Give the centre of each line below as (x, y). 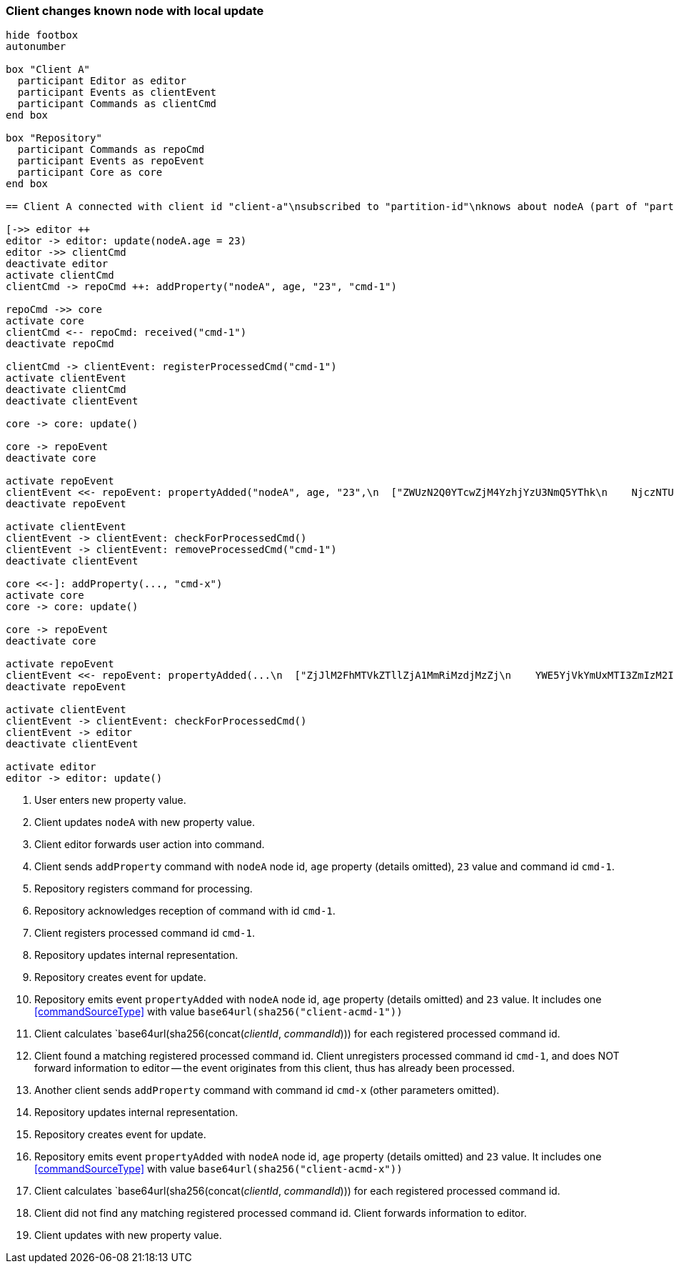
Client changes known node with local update (135, 11)
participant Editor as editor (102, 81)
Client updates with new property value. (128, 1235)
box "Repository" (54, 138)
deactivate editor (57, 264)
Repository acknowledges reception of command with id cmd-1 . (185, 911)
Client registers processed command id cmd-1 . (145, 933)
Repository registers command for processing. (144, 889)
